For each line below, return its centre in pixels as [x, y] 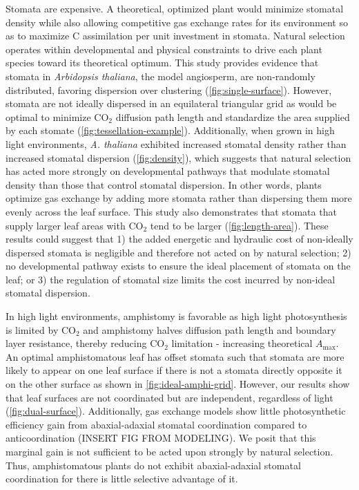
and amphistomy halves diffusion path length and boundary [210, 329]
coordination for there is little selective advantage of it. [122, 479]
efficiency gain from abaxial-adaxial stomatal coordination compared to [156, 424]
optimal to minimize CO [57, 116]
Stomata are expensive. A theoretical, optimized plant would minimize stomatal [175, 8]
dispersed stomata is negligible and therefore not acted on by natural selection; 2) [178, 252]
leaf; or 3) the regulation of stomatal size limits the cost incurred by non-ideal [171, 279]
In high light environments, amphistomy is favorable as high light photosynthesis [176, 316]
